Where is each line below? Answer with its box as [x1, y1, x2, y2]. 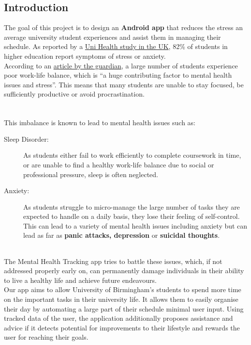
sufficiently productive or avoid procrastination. [4, 89, 145, 99]
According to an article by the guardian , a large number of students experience [4, 60, 238, 70]
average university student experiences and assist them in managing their [4, 32, 221, 42]
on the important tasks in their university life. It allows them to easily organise [4, 294, 238, 304]
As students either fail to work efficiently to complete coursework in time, [23, 150, 241, 160]
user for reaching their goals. [4, 332, 89, 342]
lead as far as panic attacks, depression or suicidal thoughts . [23, 230, 220, 240]
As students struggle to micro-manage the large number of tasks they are [23, 201, 240, 212]
